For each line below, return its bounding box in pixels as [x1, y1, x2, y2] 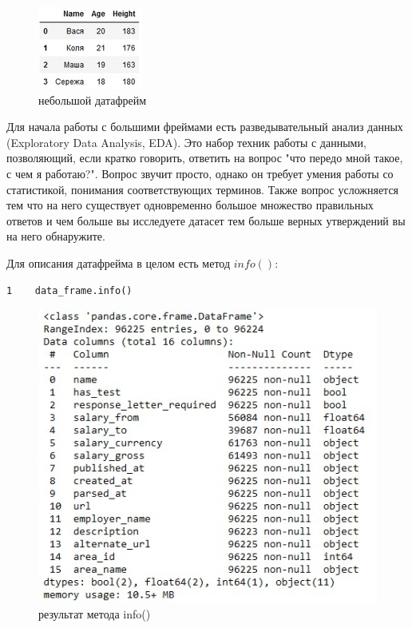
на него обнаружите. [6, 228, 105, 244]
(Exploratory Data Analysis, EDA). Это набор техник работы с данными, [6, 133, 366, 150]
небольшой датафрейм [38, 91, 147, 108]
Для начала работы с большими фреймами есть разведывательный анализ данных [6, 118, 403, 135]
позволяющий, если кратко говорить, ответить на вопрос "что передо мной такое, [6, 149, 403, 166]
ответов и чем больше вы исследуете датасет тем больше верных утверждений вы [6, 212, 406, 229]
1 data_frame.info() [6, 284, 133, 296]
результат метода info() [38, 605, 151, 622]
